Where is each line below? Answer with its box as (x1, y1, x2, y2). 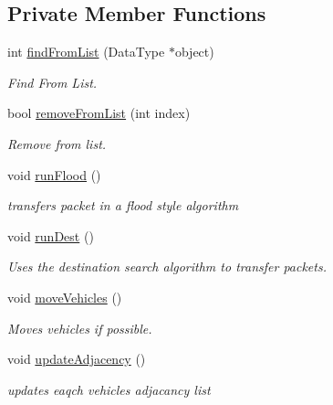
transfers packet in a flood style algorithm (7, 196, 239, 215)
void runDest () (7, 226, 94, 245)
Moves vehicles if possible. (7, 318, 152, 337)
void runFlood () (7, 165, 101, 184)
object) (174, 42, 214, 61)
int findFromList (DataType (7, 42, 165, 61)
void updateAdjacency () (7, 349, 146, 368)
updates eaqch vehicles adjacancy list (7, 379, 211, 399)
